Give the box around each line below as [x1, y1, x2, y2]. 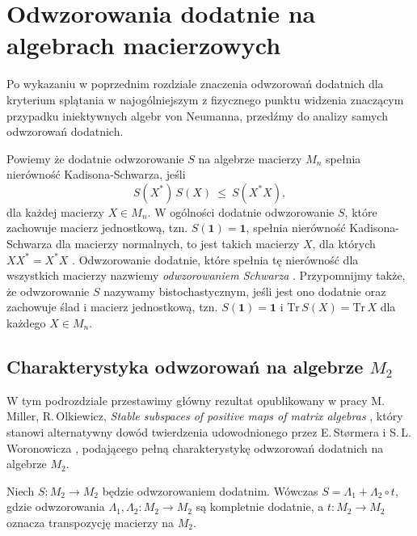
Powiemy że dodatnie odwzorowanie [6, 150, 184, 167]
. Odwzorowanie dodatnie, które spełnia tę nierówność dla [72, 251, 359, 268]
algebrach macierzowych [6, 28, 281, 61]
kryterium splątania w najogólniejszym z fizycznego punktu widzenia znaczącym [6, 91, 404, 108]
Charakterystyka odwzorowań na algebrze [6, 354, 364, 379]
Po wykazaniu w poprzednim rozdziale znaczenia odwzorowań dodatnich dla [6, 75, 384, 92]
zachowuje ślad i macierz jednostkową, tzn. [6, 298, 218, 315]
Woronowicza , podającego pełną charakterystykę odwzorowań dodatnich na [6, 439, 384, 456]
